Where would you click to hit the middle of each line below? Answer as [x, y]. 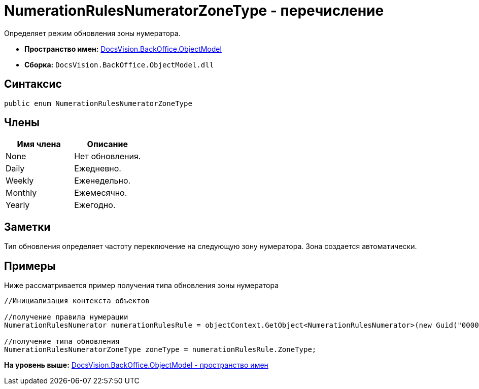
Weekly [20, 181]
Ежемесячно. [101, 193]
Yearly [18, 205]
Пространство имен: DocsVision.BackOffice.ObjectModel [123, 49]
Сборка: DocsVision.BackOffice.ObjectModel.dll [119, 64]
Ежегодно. [95, 205]
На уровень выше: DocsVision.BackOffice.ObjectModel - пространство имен [136, 365]
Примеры [30, 266]
